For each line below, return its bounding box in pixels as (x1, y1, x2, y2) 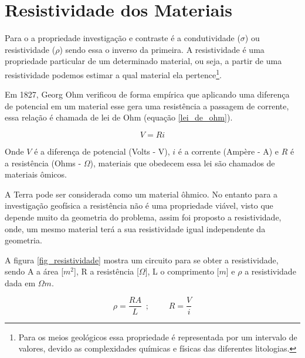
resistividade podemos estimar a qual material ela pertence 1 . (5, 66, 222, 81)
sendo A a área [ (5, 265, 64, 277)
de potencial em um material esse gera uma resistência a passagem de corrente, (5, 99, 289, 112)
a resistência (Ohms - (5, 156, 82, 169)
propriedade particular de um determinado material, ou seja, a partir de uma (5, 55, 282, 67)
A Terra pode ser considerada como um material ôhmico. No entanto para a (5, 188, 278, 200)
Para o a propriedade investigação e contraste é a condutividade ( (5, 32, 240, 44)
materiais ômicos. (5, 168, 67, 180)
